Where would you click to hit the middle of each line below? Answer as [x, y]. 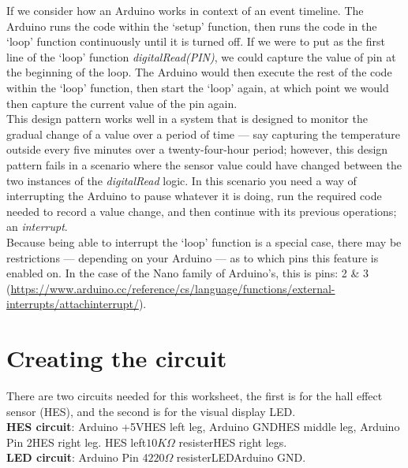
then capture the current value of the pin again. [122, 103]
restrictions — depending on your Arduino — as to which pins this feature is [193, 257]
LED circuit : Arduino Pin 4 [77, 457]
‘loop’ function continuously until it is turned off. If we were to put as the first [196, 41]
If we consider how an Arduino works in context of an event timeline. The [185, 10]
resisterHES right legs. [233, 442]
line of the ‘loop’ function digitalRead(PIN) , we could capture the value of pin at [201, 56]
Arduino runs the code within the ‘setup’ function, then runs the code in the [192, 26]
